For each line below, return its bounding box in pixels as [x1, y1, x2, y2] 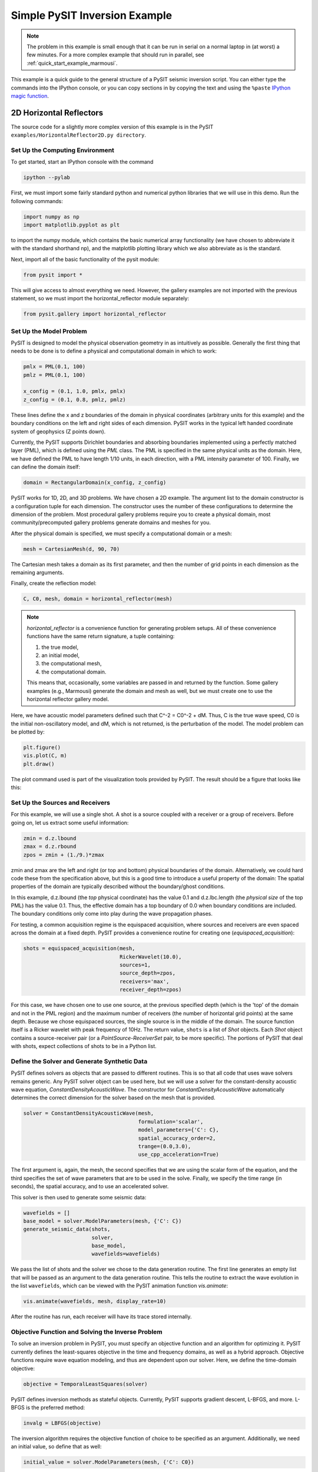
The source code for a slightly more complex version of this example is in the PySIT [11, 123, 214, 130]
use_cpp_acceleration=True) [138, 1151, 219, 1158]
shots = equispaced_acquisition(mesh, [23, 945, 135, 952]
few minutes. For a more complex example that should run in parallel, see [26, 51, 204, 58]
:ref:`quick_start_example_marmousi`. [26, 59, 118, 67]
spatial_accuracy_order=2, [138, 1135, 216, 1142]
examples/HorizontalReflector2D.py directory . [11, 131, 147, 138]
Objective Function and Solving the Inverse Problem [11, 1328, 163, 1336]
